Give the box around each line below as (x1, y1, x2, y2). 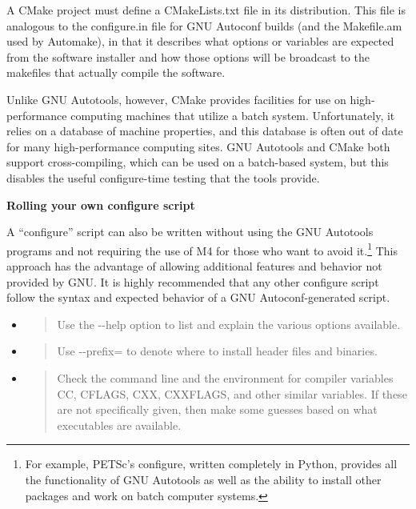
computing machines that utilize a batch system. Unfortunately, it (70, 106, 395, 123)
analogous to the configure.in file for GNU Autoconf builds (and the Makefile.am (6, 17, 402, 34)
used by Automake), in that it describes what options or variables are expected (6, 33, 394, 50)
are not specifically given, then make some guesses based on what (57, 401, 378, 418)
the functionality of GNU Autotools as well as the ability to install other (25, 471, 382, 487)
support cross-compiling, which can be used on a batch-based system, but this (6, 154, 389, 170)
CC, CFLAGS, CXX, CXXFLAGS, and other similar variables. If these (57, 385, 407, 402)
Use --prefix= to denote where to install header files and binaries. (57, 343, 378, 359)
